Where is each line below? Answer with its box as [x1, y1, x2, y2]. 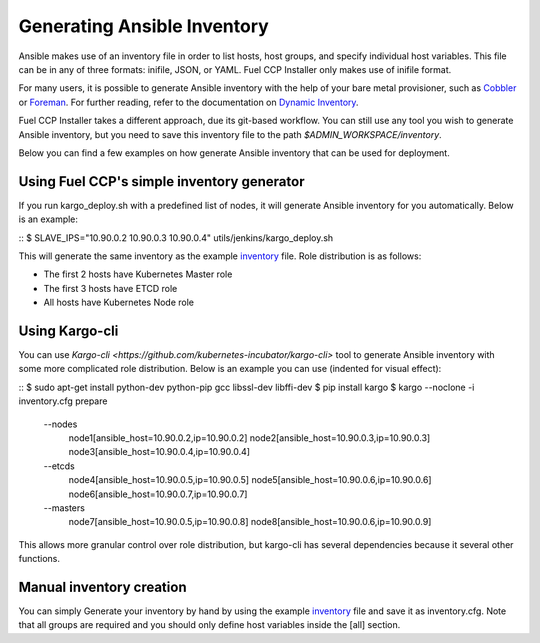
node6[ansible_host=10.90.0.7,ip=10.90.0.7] [68, 488, 248, 500]
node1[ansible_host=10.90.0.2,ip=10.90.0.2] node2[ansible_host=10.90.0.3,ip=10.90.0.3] [68, 432, 431, 444]
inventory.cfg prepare [18, 395, 108, 407]
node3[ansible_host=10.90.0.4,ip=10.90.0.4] [68, 446, 250, 458]
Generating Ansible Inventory [18, 15, 269, 37]
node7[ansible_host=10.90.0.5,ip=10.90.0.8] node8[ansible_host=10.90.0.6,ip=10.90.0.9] [68, 516, 432, 528]
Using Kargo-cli [18, 322, 119, 339]
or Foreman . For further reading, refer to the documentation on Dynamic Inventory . [18, 96, 359, 108]
